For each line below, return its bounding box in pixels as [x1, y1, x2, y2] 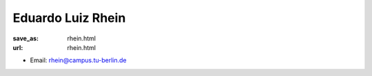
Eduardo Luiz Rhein [12, 10, 126, 25]
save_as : [12, 34, 39, 42]
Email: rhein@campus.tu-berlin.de [30, 56, 127, 64]
